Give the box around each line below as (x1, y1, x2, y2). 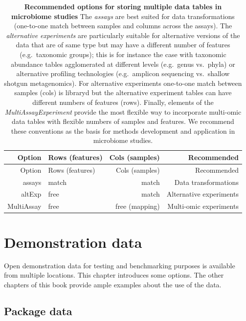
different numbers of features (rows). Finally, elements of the (32, 97, 214, 107)
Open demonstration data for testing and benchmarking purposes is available (4, 260, 235, 270)
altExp (21, 189, 42, 199)
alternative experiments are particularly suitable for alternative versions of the (6, 30, 240, 40)
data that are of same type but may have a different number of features (16, 40, 230, 50)
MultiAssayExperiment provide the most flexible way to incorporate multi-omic (4, 106, 242, 117)
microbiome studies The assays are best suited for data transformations (11, 11, 235, 21)
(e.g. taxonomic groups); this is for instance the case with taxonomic (20, 49, 226, 59)
